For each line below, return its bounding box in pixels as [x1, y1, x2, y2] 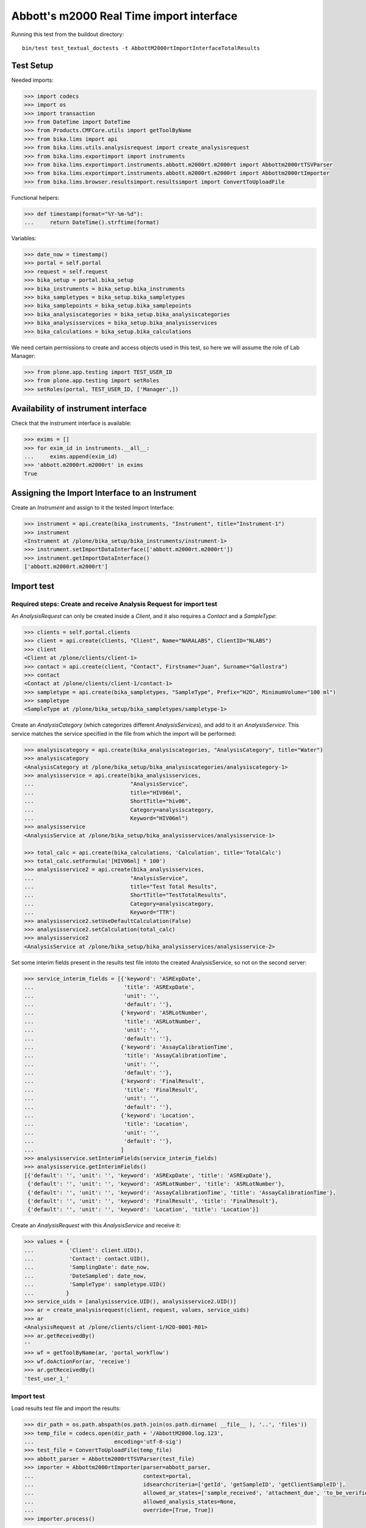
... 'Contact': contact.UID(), [24, 1255, 150, 1262]
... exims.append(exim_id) [24, 453, 118, 460]
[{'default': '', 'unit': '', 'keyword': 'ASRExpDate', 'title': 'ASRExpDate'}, [24, 1172, 272, 1179]
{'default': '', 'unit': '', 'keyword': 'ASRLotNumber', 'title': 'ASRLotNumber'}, [27, 1180, 285, 1188]
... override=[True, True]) [24, 1507, 214, 1514]
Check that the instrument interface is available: [11, 419, 132, 427]
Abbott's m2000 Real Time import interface [11, 9, 238, 23]
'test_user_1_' [24, 1375, 70, 1382]
